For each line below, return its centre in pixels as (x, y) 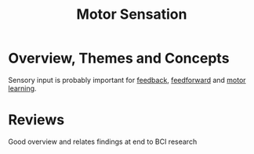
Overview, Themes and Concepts (119, 58)
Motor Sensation (132, 14)
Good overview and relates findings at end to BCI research (103, 141)
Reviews (36, 120)
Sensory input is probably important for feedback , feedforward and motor (127, 80)
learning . (22, 88)
